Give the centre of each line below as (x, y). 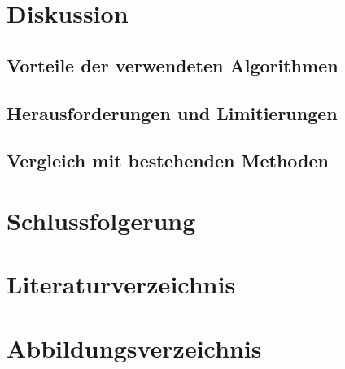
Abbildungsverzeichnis (134, 347)
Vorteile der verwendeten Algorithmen (172, 65)
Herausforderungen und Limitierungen (172, 113)
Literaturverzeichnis (121, 284)
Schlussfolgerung (101, 220)
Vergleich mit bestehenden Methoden (168, 161)
